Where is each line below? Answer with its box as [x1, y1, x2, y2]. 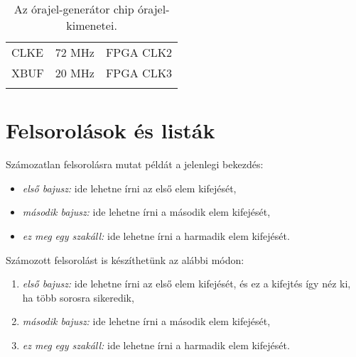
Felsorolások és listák [6, 116, 215, 145]
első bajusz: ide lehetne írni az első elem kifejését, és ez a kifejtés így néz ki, [22, 276, 351, 291]
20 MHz [55, 65, 95, 81]
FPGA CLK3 [105, 65, 173, 81]
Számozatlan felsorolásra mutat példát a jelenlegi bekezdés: [6, 157, 264, 172]
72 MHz [55, 44, 95, 60]
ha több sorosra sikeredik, [22, 290, 134, 304]
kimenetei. [66, 17, 117, 33]
